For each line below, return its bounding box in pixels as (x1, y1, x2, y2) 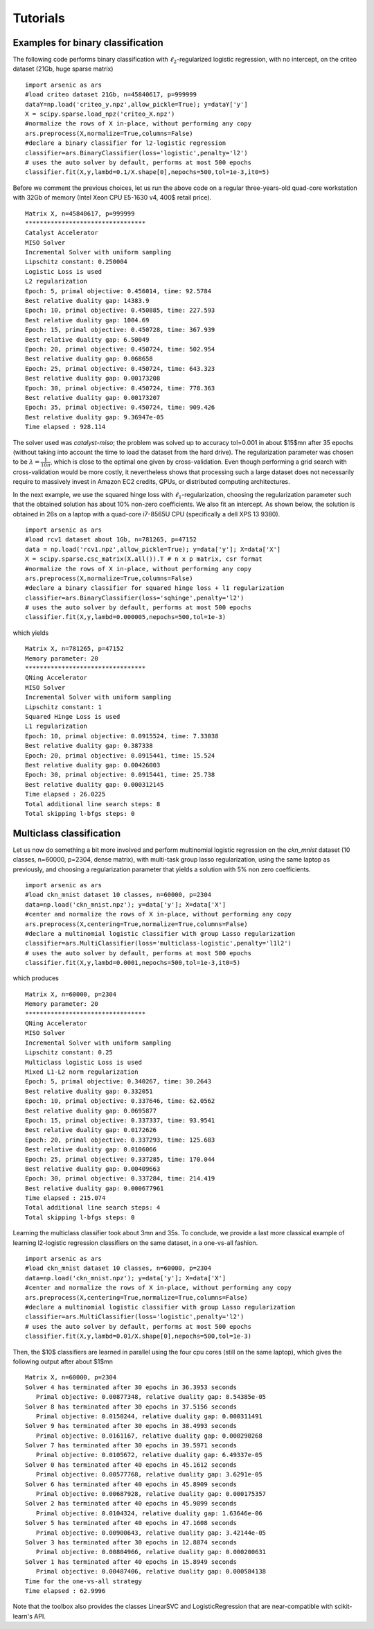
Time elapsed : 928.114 (25, 423, 106, 431)
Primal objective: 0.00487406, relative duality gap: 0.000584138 (35, 1567, 267, 1576)
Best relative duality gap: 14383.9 (25, 297, 150, 305)
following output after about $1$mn (12, 1357, 114, 1366)
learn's (12, 1612, 33, 1620)
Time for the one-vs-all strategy (25, 1577, 142, 1585)
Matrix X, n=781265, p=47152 (25, 645, 124, 653)
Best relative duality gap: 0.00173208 (25, 374, 161, 383)
